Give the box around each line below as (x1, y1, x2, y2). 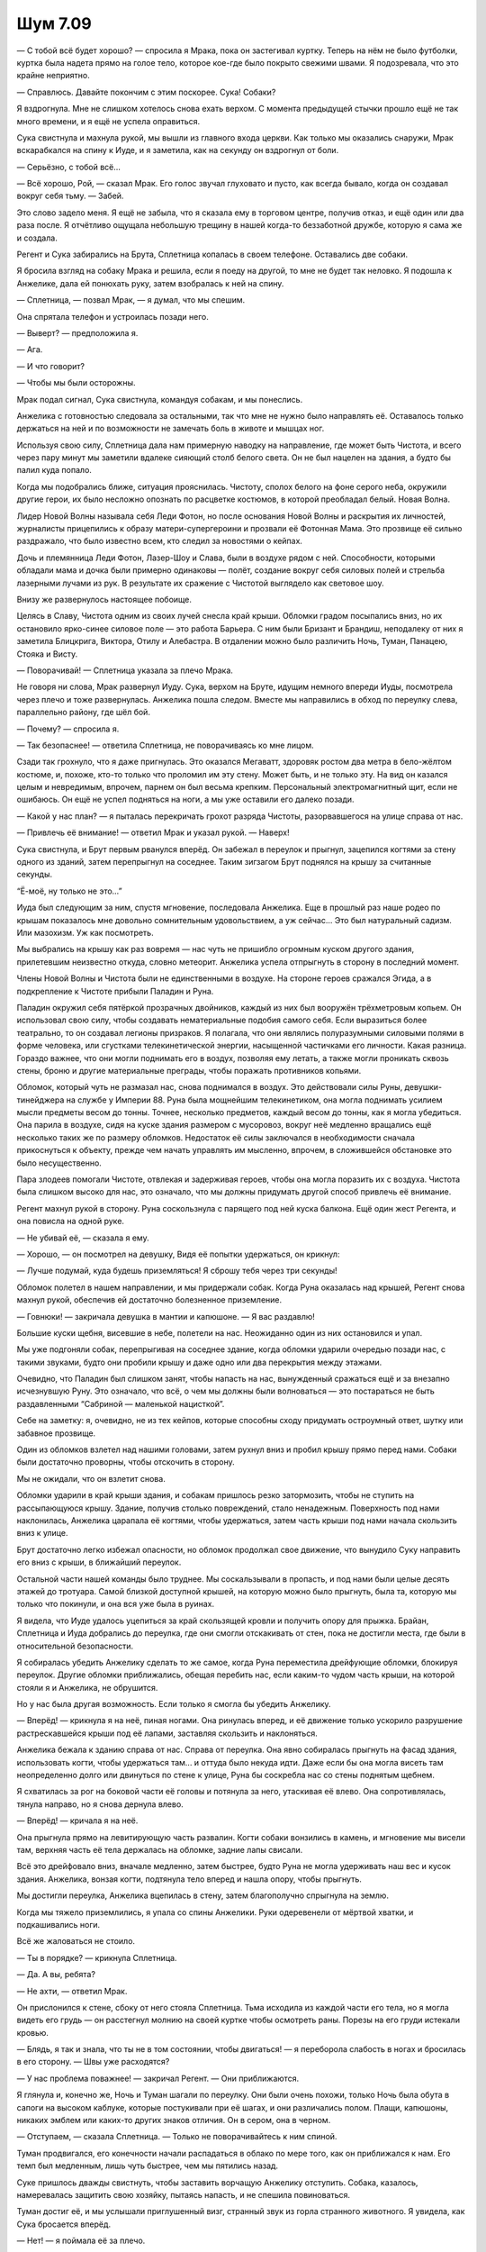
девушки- (404, 1082, 443, 1093)
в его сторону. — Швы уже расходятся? (16, 2057, 170, 2067)
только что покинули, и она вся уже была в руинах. (16, 1599, 215, 1610)
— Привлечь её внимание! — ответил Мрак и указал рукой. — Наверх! (16, 827, 290, 838)
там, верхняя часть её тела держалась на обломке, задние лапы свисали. (16, 1844, 303, 1855)
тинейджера (16, 1094, 65, 1105)
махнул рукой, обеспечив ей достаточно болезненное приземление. (16, 1294, 283, 1305)
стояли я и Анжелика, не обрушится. (16, 1682, 158, 1693)
